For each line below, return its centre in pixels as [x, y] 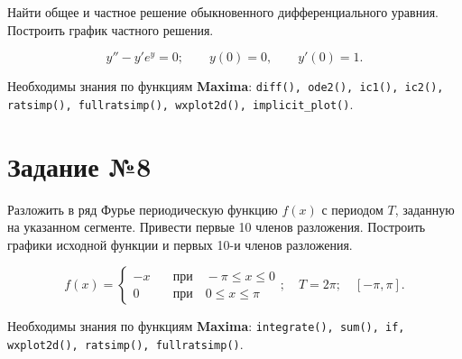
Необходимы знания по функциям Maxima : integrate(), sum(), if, [206, 326]
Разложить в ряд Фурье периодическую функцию [143, 209]
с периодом [352, 209]
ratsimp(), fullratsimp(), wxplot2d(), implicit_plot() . [180, 103]
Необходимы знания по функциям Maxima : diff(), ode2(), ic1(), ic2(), [226, 86]
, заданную [425, 209]
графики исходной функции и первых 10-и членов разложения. [180, 244]
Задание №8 [79, 166]
